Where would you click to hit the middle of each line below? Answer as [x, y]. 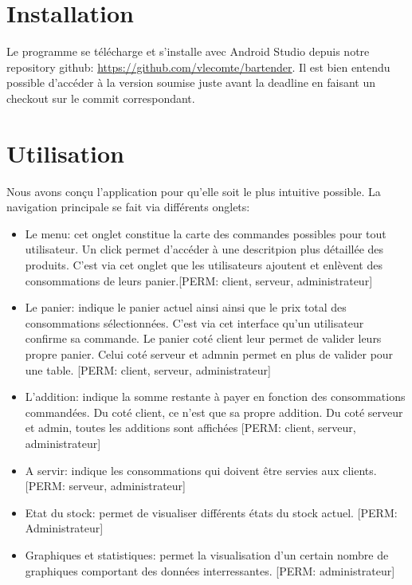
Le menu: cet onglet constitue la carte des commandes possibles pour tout [206, 233]
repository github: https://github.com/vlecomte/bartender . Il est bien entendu [198, 67]
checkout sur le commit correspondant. [101, 98]
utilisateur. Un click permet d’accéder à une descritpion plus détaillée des [204, 249]
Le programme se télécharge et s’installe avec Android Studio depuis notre [188, 51]
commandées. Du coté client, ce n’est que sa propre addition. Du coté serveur [214, 412]
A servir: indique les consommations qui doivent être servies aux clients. [201, 470]
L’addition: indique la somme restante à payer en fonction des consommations [215, 397]
